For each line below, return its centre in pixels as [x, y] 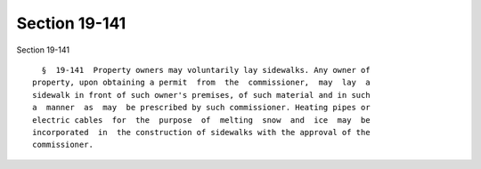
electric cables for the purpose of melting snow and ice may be [201, 120]
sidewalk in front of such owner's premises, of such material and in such [201, 95]
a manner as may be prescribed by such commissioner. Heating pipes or [201, 108]
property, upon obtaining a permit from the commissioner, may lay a [201, 83]
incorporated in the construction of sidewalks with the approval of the [201, 132]
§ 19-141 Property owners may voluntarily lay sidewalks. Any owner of [206, 70]
